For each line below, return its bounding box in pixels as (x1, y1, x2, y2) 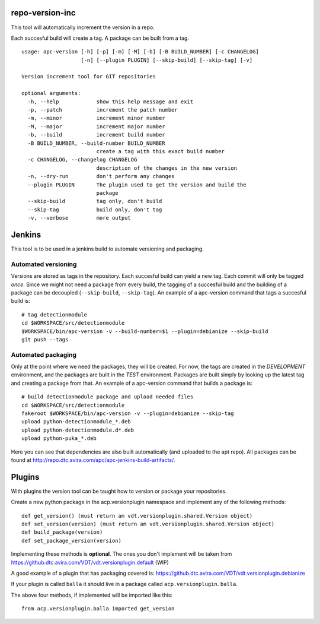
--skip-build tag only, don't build (27, 198, 162, 205)
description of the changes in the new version (96, 164, 237, 172)
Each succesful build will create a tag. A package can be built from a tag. (11, 34, 190, 42)
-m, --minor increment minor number (27, 115, 165, 122)
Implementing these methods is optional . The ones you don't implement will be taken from (11, 550, 232, 558)
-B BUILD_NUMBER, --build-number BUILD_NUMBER (27, 140, 165, 147)
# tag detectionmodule (21, 311, 88, 318)
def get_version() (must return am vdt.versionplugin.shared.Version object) (21, 512, 253, 519)
